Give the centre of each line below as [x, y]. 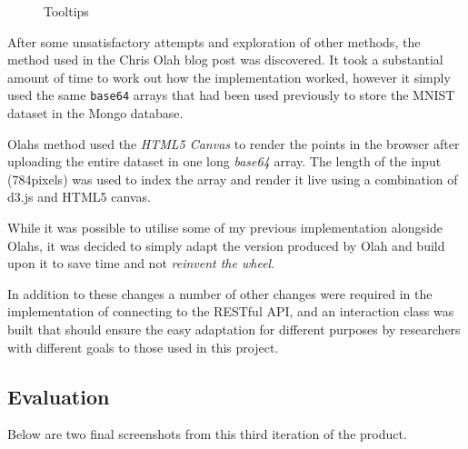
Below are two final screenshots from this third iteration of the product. [207, 434]
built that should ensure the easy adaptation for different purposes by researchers [234, 329]
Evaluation [59, 396]
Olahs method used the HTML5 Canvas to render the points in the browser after [234, 143]
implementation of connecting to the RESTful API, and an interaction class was [231, 311]
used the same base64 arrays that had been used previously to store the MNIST [231, 95]
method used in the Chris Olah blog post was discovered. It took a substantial [225, 60]
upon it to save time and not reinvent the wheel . [141, 263]
